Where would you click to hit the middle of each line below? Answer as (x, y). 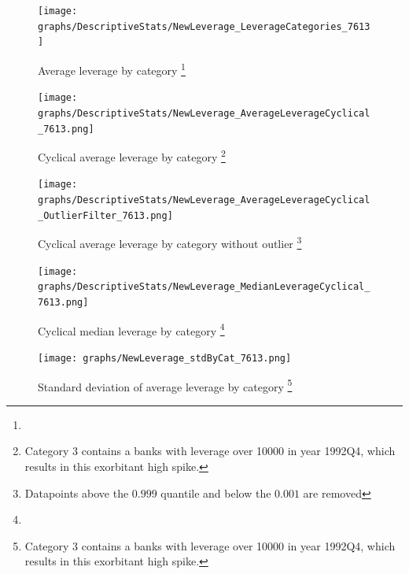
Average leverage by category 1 (112, 69)
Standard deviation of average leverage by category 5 (165, 385)
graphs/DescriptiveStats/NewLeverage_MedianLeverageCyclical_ (204, 287)
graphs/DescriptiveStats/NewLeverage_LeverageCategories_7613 (204, 26)
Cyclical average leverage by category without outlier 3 (170, 243)
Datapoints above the (77, 493)
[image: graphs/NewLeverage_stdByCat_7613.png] (165, 358)
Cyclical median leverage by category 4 (131, 329)
